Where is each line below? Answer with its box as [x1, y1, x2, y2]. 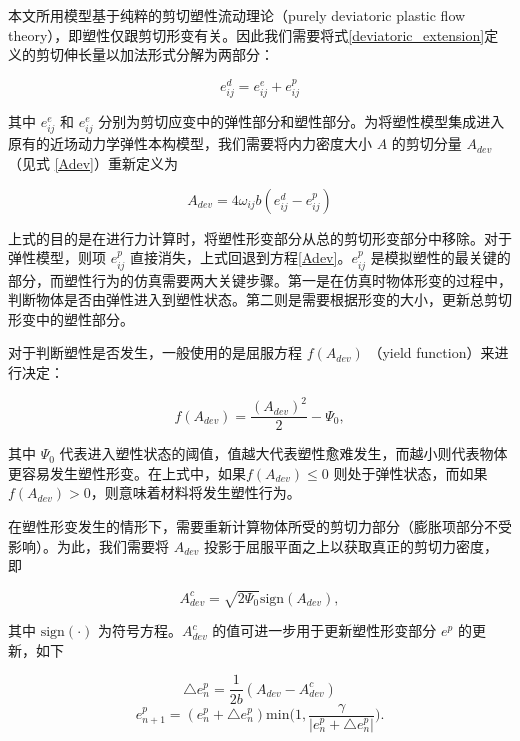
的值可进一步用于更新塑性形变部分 [212, 620, 437, 641]
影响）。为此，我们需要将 [8, 535, 169, 556]
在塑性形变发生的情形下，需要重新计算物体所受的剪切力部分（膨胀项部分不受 [8, 515, 512, 536]
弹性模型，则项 [8, 247, 106, 268]
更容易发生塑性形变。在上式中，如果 [8, 462, 246, 483]
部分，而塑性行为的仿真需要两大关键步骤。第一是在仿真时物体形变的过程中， [8, 269, 512, 290]
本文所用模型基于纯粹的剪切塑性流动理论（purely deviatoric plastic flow [8, 5, 466, 25]
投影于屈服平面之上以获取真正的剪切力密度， [204, 535, 499, 556]
